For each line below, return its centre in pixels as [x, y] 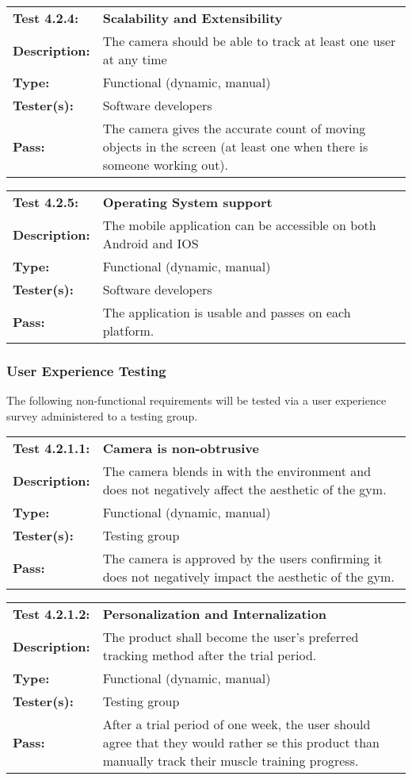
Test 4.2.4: [46, 18]
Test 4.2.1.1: [51, 448]
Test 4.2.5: [46, 202]
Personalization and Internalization [215, 614]
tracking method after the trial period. [210, 655]
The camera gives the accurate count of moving [234, 128]
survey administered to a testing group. [102, 415]
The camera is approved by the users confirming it [242, 559]
